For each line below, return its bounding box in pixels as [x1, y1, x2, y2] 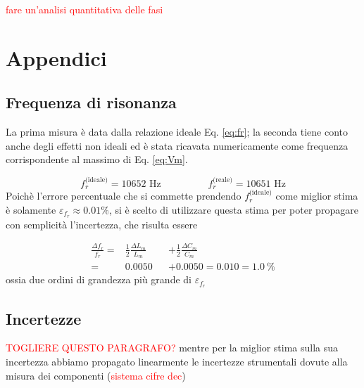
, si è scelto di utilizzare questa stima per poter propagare [108, 202, 358, 216]
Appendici [6, 43, 107, 72]
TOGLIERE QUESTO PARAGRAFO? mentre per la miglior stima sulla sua [6, 340, 339, 355]
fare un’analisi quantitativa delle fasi [6, 2, 163, 16]
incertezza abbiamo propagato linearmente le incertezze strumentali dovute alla [6, 354, 348, 368]
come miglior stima [275, 188, 358, 203]
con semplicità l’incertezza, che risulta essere [6, 216, 198, 231]
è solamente [6, 202, 56, 216]
